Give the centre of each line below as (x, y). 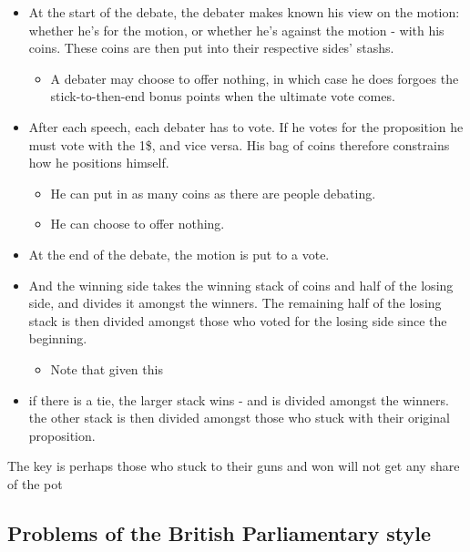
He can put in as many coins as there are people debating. (213, 193)
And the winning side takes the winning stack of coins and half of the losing (241, 285)
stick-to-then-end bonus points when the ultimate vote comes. (223, 96)
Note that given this (107, 368)
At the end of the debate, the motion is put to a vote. (179, 254)
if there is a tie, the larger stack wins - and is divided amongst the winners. (239, 399)
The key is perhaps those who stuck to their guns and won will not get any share (234, 466)
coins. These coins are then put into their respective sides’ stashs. (211, 48)
